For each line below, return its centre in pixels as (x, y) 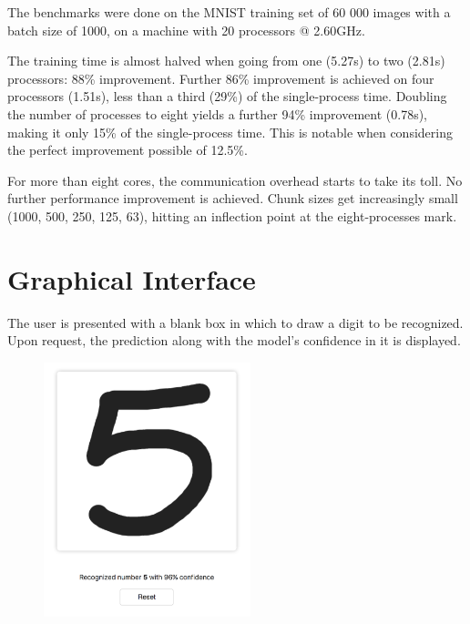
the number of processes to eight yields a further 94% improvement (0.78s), (217, 113)
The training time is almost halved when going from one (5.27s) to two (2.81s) (226, 61)
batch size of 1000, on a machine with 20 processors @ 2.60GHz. (186, 30)
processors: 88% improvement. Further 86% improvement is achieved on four (221, 78)
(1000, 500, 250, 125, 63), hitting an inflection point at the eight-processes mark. (232, 215)
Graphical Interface (132, 278)
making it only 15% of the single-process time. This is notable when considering (230, 132)
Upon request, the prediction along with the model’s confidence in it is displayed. (234, 340)
